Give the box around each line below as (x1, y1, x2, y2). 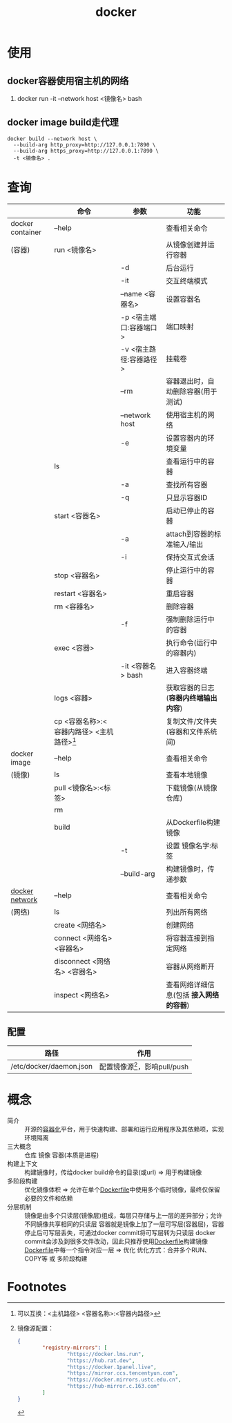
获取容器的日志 (166, 682, 215, 692)
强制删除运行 (166, 614, 209, 624)
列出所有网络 (166, 908, 209, 917)
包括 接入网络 (175, 991, 220, 1000)
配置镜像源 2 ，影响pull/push (99, 1060, 189, 1071)
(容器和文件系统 (166, 727, 217, 736)
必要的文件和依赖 (24, 1194, 73, 1203)
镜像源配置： (17, 1324, 54, 1333)
